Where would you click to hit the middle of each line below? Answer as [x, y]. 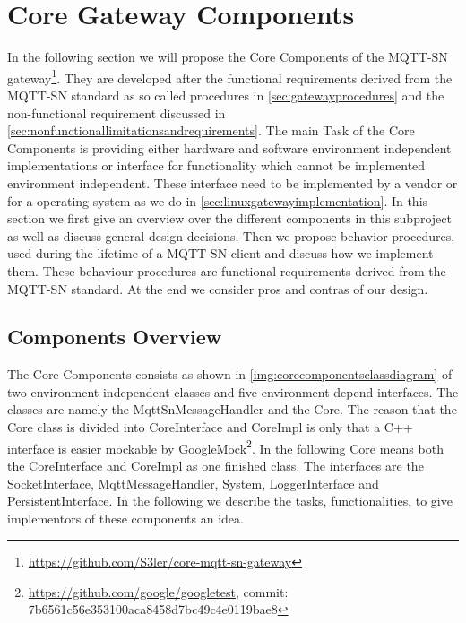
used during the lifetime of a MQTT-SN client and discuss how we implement [220, 253]
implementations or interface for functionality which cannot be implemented [216, 165]
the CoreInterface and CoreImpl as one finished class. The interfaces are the [216, 465]
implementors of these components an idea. [125, 518]
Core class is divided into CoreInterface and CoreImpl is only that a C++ [210, 427]
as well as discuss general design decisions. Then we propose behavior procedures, [231, 235]
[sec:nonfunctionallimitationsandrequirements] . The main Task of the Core [211, 130]
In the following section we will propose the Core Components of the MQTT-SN [228, 57]
